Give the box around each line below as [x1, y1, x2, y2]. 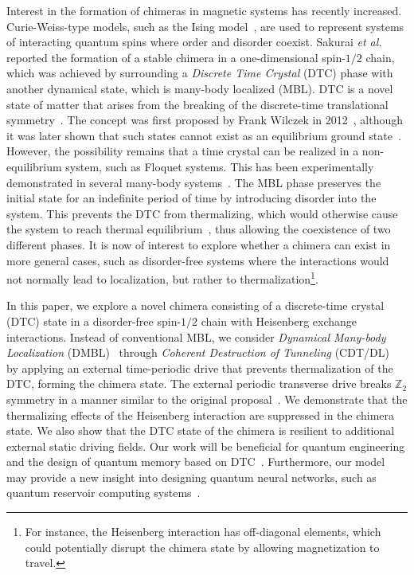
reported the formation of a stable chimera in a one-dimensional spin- [6, 49, 346, 65]
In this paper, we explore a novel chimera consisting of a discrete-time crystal [6, 297, 385, 314]
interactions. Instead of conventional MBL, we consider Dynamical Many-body [6, 328, 386, 345]
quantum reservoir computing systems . [6, 484, 201, 501]
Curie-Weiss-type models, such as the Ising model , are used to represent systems [6, 18, 404, 34]
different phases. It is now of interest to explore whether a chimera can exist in [6, 236, 391, 252]
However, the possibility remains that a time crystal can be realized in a [6, 143, 359, 159]
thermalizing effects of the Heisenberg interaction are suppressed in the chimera [6, 406, 395, 423]
